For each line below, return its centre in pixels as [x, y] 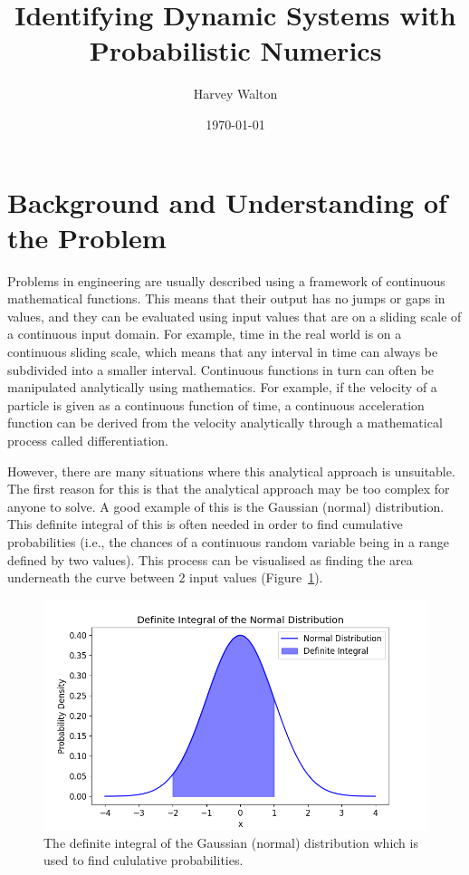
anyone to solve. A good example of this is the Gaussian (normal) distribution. [226, 506]
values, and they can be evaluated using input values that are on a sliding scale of [234, 316]
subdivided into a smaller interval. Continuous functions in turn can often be [221, 369]
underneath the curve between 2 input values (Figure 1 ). [165, 577]
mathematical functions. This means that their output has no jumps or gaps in [226, 298]
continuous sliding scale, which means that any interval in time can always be [223, 351]
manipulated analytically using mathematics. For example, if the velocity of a [222, 387]
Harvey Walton [235, 94]
